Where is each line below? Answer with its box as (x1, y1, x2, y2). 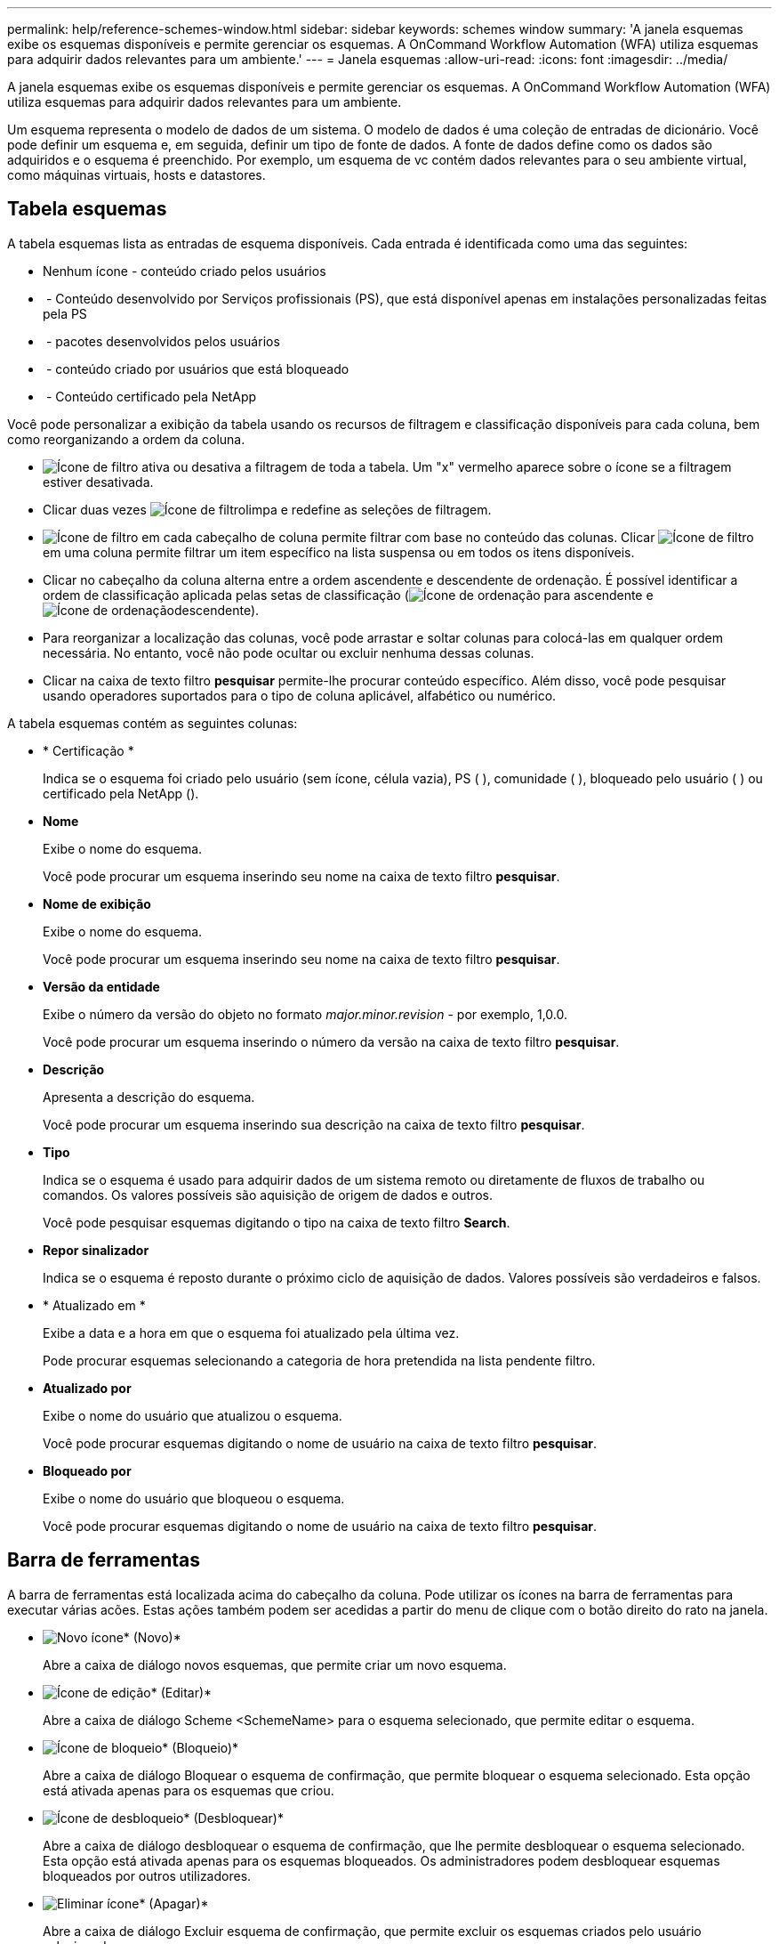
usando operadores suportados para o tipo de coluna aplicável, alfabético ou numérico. (43, 687, 557, 703)
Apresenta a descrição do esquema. (43, 1089, 255, 1105)
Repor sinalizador (43, 1242, 149, 1258)
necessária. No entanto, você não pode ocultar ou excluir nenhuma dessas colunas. (43, 644, 534, 660)
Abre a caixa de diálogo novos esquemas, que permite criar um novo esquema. (43, 1656, 507, 1673)
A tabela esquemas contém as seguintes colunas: (7, 715, 298, 731)
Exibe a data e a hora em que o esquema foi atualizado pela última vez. (43, 1324, 460, 1341)
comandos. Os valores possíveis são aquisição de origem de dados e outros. (43, 1187, 493, 1203)
